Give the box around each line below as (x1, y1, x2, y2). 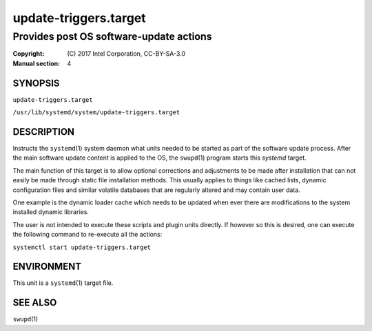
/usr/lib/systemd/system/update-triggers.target (12, 109, 180, 116)
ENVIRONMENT (12, 261, 82, 273)
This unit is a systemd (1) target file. (12, 279, 114, 287)
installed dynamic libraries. (12, 208, 90, 216)
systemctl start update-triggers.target (12, 243, 152, 251)
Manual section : (12, 59, 61, 67)
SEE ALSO (12, 297, 57, 309)
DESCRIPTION (12, 126, 75, 138)
